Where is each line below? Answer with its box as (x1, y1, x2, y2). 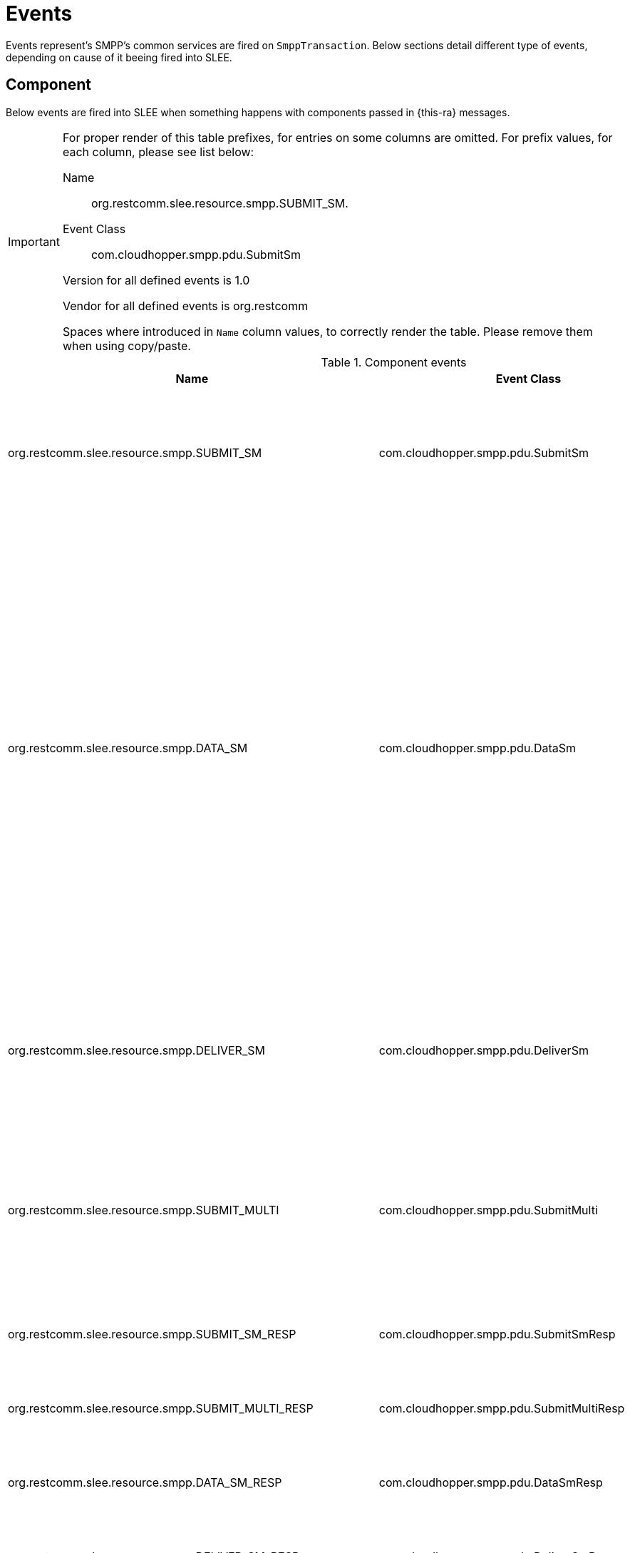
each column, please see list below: (62, 144, 254, 159)
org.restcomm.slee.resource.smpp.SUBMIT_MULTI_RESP (8, 1400, 314, 1415)
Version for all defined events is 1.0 (62, 272, 250, 287)
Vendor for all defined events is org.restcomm (62, 298, 309, 313)
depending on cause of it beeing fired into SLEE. (6, 51, 232, 63)
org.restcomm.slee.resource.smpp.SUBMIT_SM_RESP (8, 1326, 296, 1341)
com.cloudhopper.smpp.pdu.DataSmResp (378, 1475, 603, 1490)
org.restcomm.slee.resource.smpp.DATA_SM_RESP (8, 1475, 282, 1490)
